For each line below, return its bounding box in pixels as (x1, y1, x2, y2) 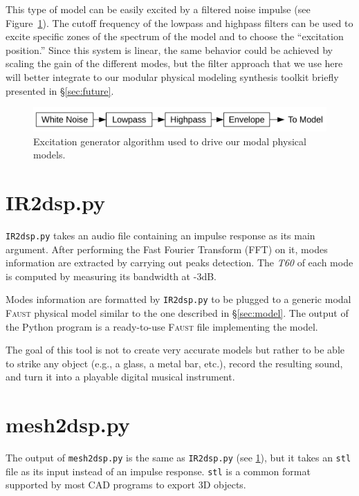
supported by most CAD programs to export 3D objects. (6, 477, 246, 492)
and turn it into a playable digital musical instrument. (6, 369, 235, 384)
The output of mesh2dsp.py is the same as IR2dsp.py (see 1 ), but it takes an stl (6, 450, 351, 465)
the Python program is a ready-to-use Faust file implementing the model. (6, 319, 318, 333)
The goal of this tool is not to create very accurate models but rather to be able (6, 342, 344, 357)
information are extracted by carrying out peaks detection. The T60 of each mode (6, 255, 353, 270)
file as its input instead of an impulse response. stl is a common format (6, 463, 311, 478)
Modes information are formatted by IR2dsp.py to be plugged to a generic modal (6, 292, 351, 306)
